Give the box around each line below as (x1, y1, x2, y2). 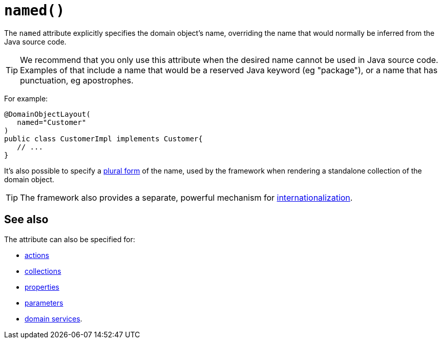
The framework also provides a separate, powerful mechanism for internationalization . (20, 192, 353, 203)
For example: (4, 94, 48, 103)
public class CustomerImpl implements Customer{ (4, 134, 203, 143)
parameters (25, 298, 64, 307)
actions (25, 250, 49, 260)
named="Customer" (17, 118, 87, 126)
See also (4, 213, 49, 226)
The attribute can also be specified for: (4, 234, 135, 244)
